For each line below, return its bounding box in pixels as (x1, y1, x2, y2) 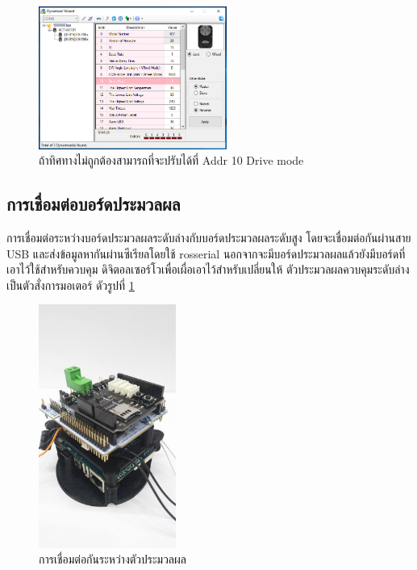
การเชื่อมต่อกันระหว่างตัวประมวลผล (39, 551, 186, 568)
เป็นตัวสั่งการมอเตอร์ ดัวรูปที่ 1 (6, 276, 135, 293)
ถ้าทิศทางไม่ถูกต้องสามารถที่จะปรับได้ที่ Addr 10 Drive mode (39, 152, 304, 169)
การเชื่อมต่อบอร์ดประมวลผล (6, 191, 181, 216)
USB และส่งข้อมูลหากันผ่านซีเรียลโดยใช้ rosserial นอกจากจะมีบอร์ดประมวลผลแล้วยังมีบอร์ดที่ (6, 245, 406, 262)
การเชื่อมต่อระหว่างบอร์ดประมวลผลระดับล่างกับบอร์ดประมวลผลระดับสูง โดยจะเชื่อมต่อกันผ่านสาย (6, 229, 411, 245)
